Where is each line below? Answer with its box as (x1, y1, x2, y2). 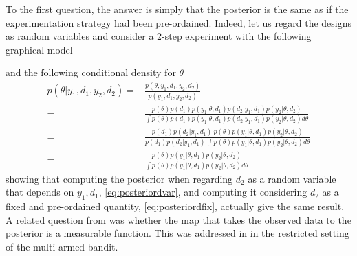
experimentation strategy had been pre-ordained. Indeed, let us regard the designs (6, 15, 352, 30)
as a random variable (248, 171, 336, 185)
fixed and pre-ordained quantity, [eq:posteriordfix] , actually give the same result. (6, 198, 345, 213)
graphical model (6, 42, 73, 56)
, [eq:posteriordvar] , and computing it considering (98, 185, 307, 199)
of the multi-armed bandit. (6, 239, 118, 253)
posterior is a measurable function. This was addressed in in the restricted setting (6, 226, 349, 240)
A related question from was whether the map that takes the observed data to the (6, 212, 351, 226)
